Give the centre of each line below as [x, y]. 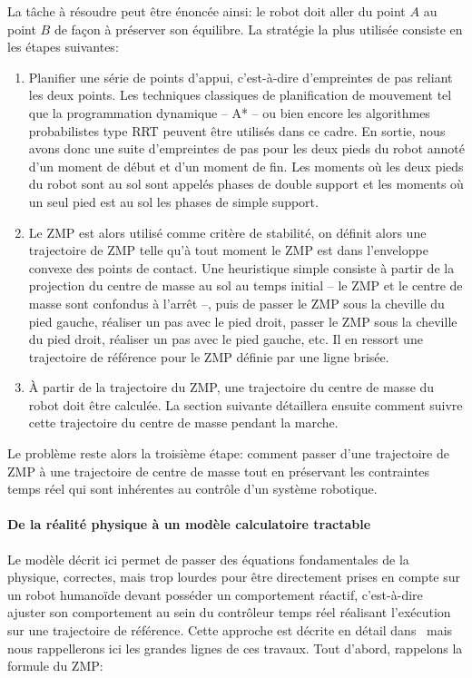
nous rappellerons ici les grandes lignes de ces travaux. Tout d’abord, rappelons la [235, 648]
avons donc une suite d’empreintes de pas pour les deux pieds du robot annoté [246, 148]
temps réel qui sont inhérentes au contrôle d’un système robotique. [192, 489]
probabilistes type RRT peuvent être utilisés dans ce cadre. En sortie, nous [237, 130]
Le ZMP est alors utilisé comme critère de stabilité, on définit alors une [227, 232]
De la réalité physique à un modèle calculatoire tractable [189, 524]
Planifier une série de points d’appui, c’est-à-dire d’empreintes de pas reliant [241, 77]
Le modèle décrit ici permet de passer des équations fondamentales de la [208, 559]
